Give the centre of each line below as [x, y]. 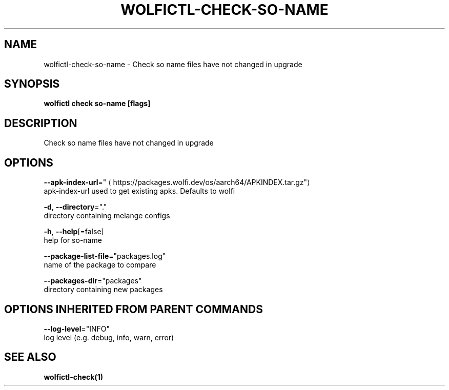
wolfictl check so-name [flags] [97, 104]
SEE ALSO [30, 357]
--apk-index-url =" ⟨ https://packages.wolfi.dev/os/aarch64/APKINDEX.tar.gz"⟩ [177, 182]
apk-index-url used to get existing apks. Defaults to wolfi [139, 191]
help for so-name [73, 240]
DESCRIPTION [41, 123]
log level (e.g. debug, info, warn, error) [109, 337]
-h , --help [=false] [74, 232]
